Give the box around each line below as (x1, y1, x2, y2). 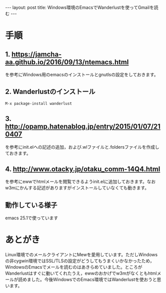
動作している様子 (5, 200, 58, 209)
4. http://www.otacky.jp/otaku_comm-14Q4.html (5, 165, 161, 174)
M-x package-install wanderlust (5, 101, 72, 106)
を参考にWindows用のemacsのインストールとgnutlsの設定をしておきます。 (5, 72, 159, 78)
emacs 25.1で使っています (5, 215, 58, 221)
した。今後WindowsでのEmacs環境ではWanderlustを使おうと (31, 277, 158, 283)
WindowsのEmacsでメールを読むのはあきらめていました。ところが (5, 264, 143, 270)
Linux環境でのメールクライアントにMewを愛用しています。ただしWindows (5, 252, 158, 258)
